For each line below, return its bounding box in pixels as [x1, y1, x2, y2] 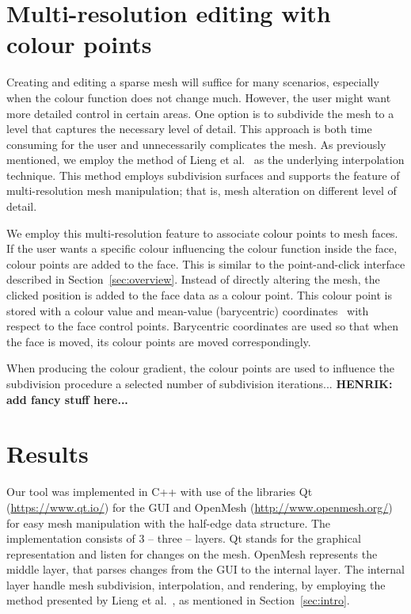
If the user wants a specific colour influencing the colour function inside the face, [6, 240, 398, 257]
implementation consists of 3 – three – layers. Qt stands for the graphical [6, 530, 361, 547]
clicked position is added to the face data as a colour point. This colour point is [6, 287, 392, 303]
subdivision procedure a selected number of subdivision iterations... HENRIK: [6, 376, 393, 391]
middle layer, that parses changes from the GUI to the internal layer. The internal [6, 561, 405, 578]
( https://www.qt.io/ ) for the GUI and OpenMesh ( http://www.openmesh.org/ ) [6, 498, 393, 515]
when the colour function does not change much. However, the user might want [6, 89, 391, 105]
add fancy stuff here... [6, 391, 128, 407]
